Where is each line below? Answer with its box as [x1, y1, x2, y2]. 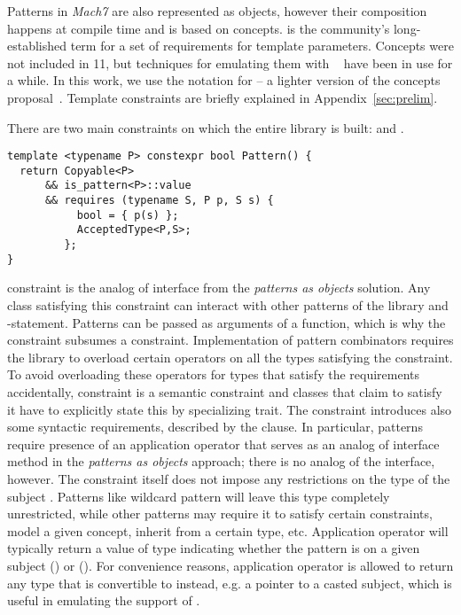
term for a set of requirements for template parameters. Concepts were [70, 36, 454, 55]
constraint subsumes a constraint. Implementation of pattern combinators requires [7, 331, 454, 349]
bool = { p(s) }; [76, 208, 179, 222]
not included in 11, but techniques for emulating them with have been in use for [7, 53, 453, 72]
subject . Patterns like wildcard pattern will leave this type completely [7, 487, 390, 505]
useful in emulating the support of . [7, 591, 200, 610]
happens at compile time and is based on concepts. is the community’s [7, 19, 390, 37]
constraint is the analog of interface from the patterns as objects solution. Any [7, 278, 431, 297]
